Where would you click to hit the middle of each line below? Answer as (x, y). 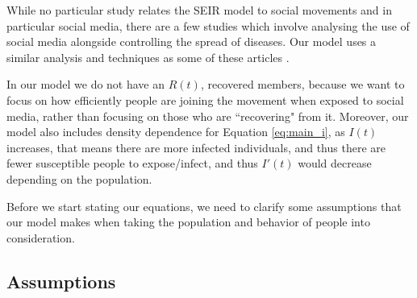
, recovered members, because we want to (302, 84)
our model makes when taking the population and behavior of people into (188, 222)
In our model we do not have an (86, 84)
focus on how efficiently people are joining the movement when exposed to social (205, 99)
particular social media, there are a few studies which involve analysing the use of (208, 25)
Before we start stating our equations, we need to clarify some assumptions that (204, 206)
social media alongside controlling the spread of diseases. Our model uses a (192, 41)
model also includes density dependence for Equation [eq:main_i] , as (176, 132)
